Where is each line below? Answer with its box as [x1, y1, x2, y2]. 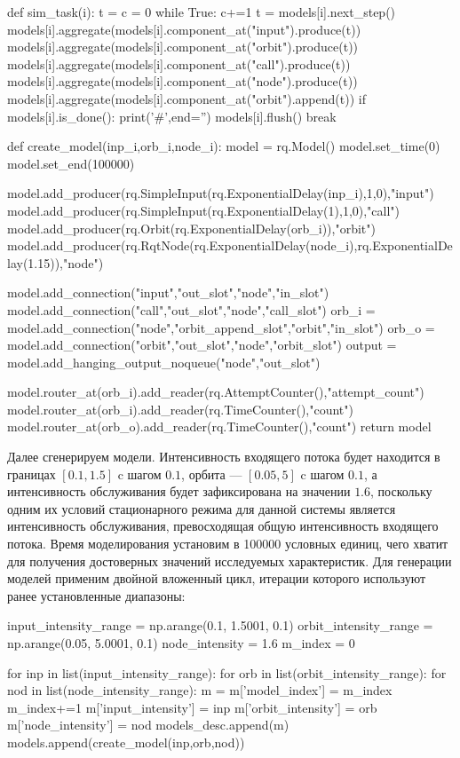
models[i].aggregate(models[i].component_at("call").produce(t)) [7, 54, 351, 73]
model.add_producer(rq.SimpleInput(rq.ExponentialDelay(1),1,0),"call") [7, 201, 401, 219]
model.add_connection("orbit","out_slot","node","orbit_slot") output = [7, 336, 397, 354]
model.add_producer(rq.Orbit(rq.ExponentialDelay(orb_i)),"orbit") [7, 218, 376, 237]
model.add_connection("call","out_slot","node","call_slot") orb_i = [7, 300, 376, 319]
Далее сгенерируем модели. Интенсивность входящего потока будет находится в [7, 447, 440, 466]
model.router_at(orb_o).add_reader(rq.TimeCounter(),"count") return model [7, 417, 432, 436]
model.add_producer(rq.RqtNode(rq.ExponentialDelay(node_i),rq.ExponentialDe [7, 236, 453, 255]
